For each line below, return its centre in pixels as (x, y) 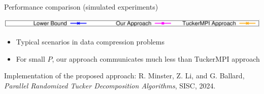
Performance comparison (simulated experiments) (81, 7)
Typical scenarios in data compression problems (90, 41)
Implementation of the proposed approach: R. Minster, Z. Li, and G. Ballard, (124, 76)
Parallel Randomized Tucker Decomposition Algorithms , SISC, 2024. (110, 85)
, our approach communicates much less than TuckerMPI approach (156, 58)
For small (30, 58)
